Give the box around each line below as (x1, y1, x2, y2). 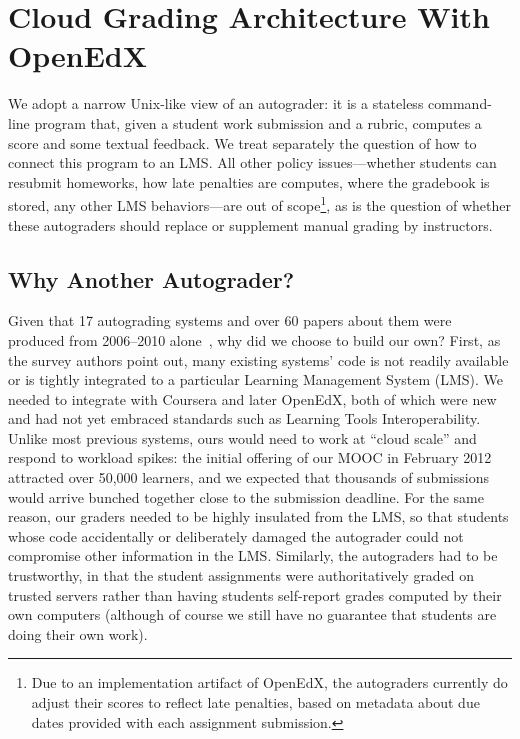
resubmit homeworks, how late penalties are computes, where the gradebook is (8, 171, 490, 192)
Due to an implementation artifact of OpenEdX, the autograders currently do (31, 672, 508, 693)
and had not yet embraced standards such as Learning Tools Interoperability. (8, 408, 481, 429)
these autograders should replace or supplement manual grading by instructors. (8, 214, 493, 235)
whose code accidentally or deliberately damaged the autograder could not (8, 525, 464, 546)
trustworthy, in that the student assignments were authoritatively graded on (8, 565, 475, 586)
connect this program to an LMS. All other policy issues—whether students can (8, 152, 497, 173)
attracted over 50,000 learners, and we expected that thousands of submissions (8, 467, 489, 488)
